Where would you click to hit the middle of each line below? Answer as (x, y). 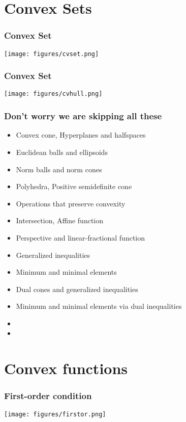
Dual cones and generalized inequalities (77, 289)
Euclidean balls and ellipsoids (62, 152)
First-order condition (48, 396)
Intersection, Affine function (60, 220)
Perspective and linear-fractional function (80, 237)
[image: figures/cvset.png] (52, 54)
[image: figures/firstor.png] (55, 414)
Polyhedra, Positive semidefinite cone (74, 186)
